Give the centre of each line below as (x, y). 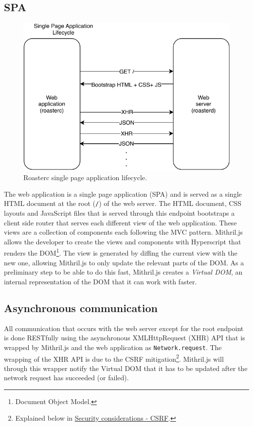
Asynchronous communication (81, 307)
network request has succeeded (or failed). (66, 378)
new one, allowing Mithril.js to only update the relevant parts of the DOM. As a (124, 262)
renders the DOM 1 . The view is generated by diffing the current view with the (121, 252)
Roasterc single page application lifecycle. (85, 177)
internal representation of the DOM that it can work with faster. (100, 281)
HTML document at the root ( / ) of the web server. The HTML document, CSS (123, 203)
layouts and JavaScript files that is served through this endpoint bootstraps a (119, 213)
